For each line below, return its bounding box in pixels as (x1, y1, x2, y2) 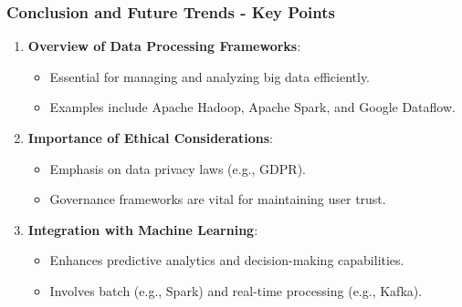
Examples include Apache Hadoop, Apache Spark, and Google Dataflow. (49, 97, 456, 117)
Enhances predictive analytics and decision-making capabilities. (49, 251, 404, 270)
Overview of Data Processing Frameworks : (27, 36, 301, 56)
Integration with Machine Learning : (27, 220, 258, 239)
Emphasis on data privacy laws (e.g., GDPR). (49, 159, 306, 178)
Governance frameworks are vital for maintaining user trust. (49, 189, 386, 209)
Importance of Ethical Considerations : (27, 128, 273, 147)
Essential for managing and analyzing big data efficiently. (49, 67, 371, 86)
